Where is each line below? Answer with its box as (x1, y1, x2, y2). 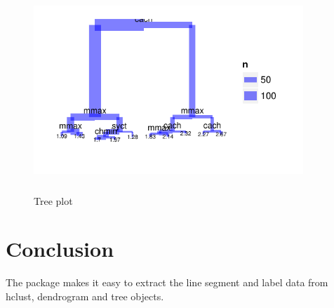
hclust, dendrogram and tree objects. (6, 288, 164, 303)
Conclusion (6, 234, 114, 263)
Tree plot (34, 193, 73, 208)
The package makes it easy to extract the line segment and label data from (6, 275, 328, 290)
